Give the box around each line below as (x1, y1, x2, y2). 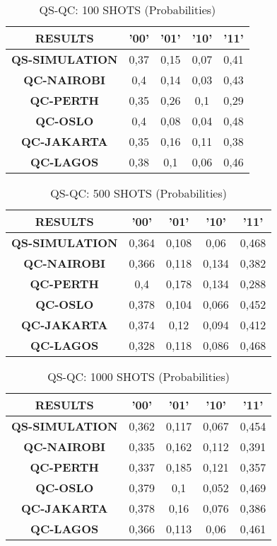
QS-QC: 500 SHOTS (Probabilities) (50, 185, 227, 201)
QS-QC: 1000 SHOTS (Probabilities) (47, 368, 230, 385)
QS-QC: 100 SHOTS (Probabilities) (39, 1, 216, 18)
